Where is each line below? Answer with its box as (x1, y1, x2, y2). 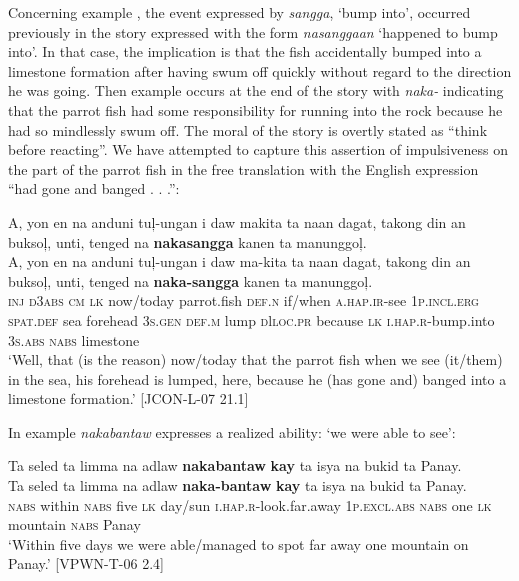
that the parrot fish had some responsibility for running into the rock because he (8, 99, 503, 120)
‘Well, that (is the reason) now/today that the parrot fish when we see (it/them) (8, 349, 503, 370)
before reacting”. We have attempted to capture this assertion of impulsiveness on (8, 139, 508, 160)
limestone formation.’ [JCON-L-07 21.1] (8, 388, 249, 409)
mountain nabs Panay (8, 514, 141, 535)
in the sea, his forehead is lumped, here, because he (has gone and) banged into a (8, 368, 507, 389)
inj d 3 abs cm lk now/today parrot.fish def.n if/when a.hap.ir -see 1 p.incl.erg (8, 290, 479, 311)
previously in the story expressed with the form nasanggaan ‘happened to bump (8, 21, 498, 42)
